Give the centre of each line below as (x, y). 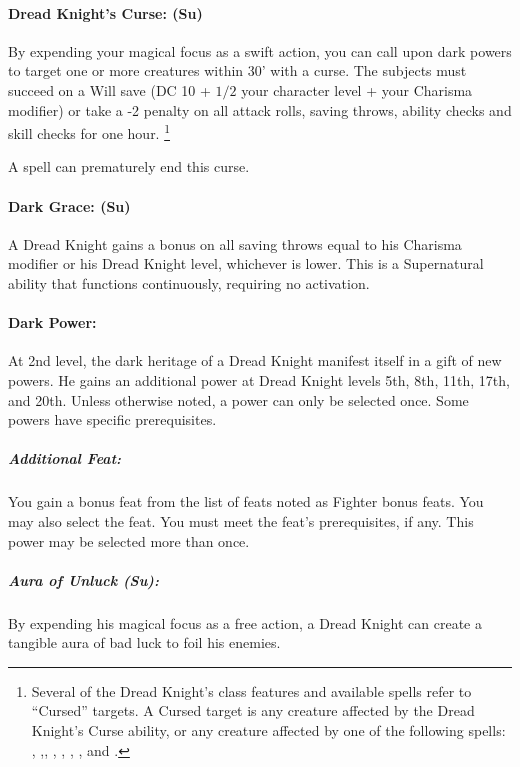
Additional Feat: (65, 458)
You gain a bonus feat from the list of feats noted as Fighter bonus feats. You (246, 501)
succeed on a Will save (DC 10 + (109, 89)
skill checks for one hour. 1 (89, 131)
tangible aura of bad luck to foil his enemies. (144, 642)
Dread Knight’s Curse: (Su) (105, 12)
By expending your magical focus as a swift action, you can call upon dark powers (260, 50)
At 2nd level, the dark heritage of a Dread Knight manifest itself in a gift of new (255, 360)
